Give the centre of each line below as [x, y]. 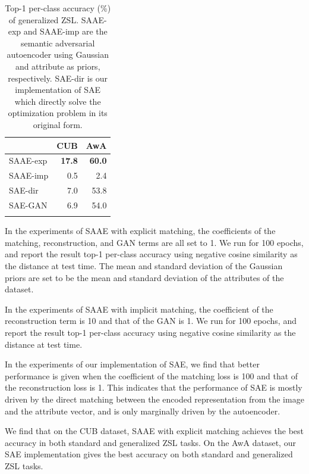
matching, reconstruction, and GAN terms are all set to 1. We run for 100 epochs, [154, 242]
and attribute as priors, [58, 66]
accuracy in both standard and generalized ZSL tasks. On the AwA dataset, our [150, 442]
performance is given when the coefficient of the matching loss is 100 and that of [152, 375]
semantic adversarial [58, 43]
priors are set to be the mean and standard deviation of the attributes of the [144, 277]
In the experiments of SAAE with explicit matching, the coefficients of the [140, 231]
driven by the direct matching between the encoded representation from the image [154, 399]
